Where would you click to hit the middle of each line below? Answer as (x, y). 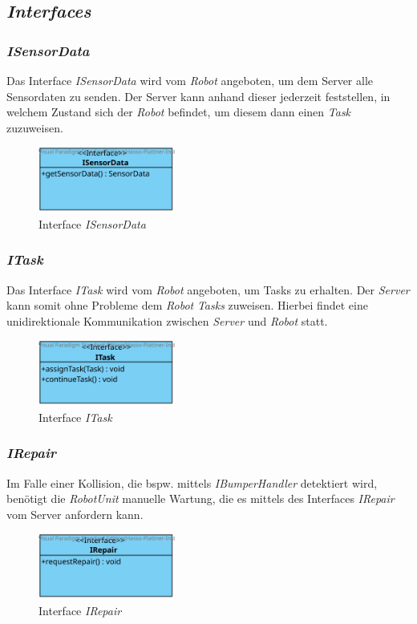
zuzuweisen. (35, 127)
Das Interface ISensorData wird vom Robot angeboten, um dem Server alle (190, 80)
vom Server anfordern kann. (75, 514)
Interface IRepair (80, 610)
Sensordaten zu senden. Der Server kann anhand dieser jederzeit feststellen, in (198, 96)
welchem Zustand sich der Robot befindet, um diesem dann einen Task (179, 112)
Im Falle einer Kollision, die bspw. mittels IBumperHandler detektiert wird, (192, 482)
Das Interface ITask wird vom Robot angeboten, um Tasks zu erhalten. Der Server (208, 289)
